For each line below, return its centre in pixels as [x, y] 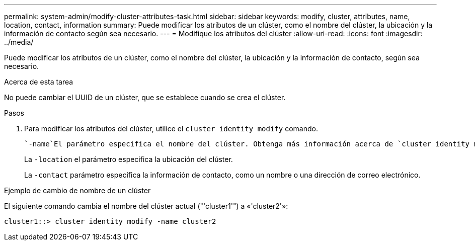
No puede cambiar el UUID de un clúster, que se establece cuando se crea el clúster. [145, 97]
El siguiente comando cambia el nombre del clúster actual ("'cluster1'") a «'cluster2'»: [146, 206]
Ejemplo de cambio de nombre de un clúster [77, 190]
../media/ [19, 42]
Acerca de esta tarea [39, 82]
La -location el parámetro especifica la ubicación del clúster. [129, 159]
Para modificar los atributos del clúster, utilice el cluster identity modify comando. [171, 129]
